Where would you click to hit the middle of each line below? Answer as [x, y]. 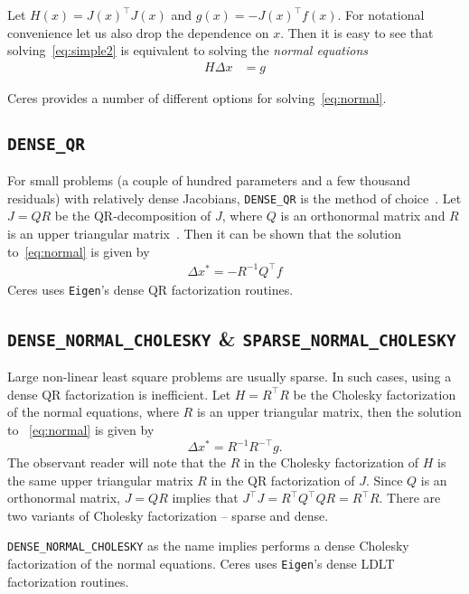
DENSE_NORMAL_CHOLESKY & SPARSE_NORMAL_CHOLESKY [232, 338]
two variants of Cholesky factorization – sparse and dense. [168, 515]
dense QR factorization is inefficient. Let [119, 394]
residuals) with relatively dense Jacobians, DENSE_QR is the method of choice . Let [234, 198]
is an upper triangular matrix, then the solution [329, 412]
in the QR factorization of [283, 480]
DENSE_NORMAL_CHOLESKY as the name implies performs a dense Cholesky [208, 546]
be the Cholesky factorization [375, 394]
